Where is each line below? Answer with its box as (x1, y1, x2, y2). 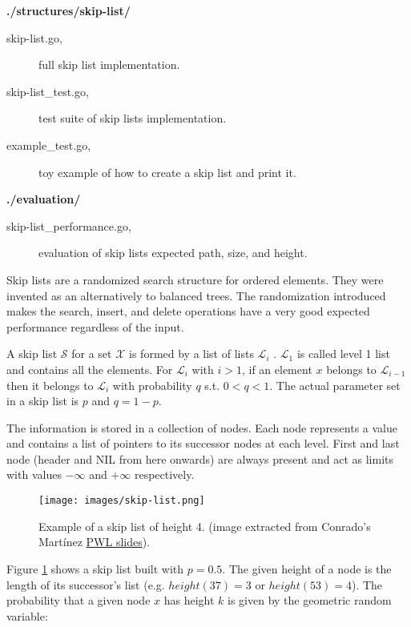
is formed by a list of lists (129, 345, 254, 362)
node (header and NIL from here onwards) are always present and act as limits (6, 450, 393, 467)
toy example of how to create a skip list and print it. (38, 163, 296, 180)
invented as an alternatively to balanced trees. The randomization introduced (6, 287, 386, 303)
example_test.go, (6, 136, 91, 153)
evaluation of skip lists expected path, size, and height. (38, 244, 308, 261)
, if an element (241, 360, 312, 377)
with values (6, 466, 62, 483)
